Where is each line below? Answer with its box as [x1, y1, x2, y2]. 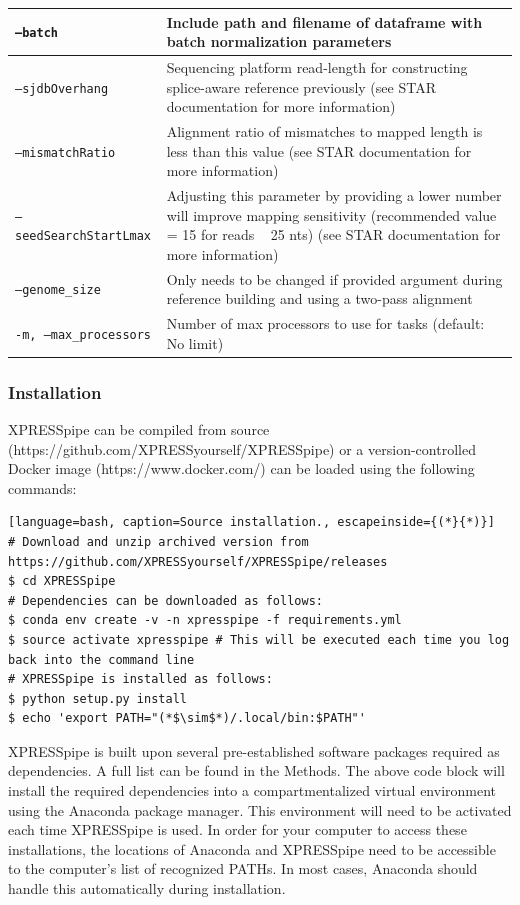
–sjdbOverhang [15, 81, 109, 96]
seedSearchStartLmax [15, 229, 152, 244]
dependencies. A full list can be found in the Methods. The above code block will [8, 760, 505, 781]
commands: [8, 477, 77, 498]
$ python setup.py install [8, 691, 187, 706]
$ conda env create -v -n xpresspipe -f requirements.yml [8, 613, 402, 628]
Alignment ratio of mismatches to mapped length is [166, 120, 483, 141]
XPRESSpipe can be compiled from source [8, 418, 270, 439]
